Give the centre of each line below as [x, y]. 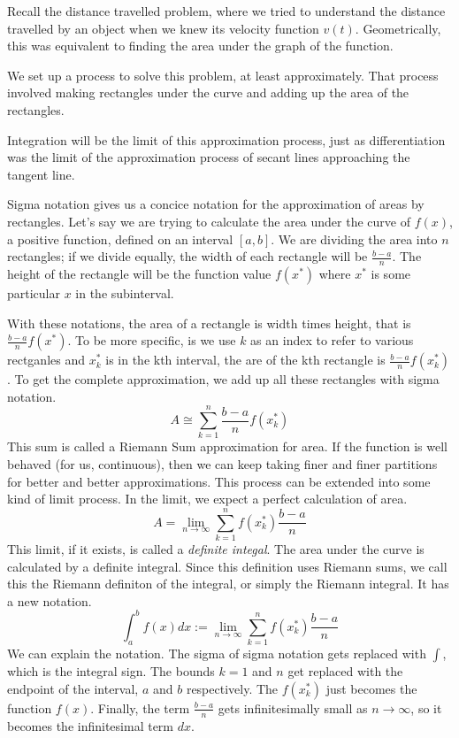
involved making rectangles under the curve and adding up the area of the [208, 92]
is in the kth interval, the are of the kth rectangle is [245, 360]
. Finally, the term [140, 707]
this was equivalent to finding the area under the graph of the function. [200, 46]
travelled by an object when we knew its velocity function [163, 28]
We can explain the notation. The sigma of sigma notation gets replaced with [217, 653]
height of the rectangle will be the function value [139, 273]
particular [34, 292]
